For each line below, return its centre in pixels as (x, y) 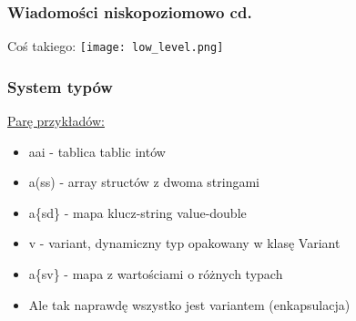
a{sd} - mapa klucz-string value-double (137, 212)
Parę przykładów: (56, 121)
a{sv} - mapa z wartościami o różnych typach (156, 274)
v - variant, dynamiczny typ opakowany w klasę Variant (184, 243)
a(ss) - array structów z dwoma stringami (144, 182)
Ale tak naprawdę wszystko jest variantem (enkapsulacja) (189, 304)
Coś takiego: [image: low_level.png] (116, 46)
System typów (60, 86)
